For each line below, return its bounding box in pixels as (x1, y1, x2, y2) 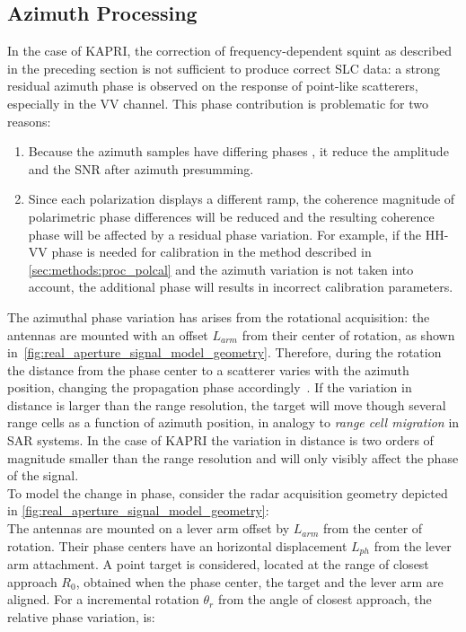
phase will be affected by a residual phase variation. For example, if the (28, 224, 422, 243)
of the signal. (7, 466, 79, 485)
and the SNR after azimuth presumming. (28, 159, 254, 178)
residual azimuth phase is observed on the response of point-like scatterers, (7, 76, 418, 95)
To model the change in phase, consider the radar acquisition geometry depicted (7, 483, 448, 502)
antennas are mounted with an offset (7, 325, 208, 344)
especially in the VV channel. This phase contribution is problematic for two (7, 93, 429, 112)
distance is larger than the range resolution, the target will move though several (7, 395, 446, 414)
